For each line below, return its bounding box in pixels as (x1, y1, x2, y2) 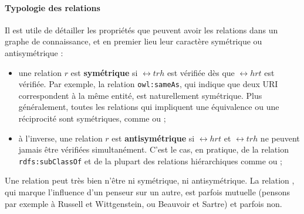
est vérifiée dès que (167, 66, 235, 78)
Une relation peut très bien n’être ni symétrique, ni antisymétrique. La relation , (5, 174, 295, 187)
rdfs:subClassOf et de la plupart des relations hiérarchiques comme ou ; (18, 154, 282, 167)
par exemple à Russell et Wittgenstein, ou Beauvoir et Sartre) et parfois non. (5, 197, 282, 209)
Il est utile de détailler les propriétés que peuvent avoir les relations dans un (5, 23, 278, 36)
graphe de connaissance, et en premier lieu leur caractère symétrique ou (5, 35, 262, 47)
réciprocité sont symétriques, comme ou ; (18, 112, 166, 125)
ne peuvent (260, 132, 300, 144)
